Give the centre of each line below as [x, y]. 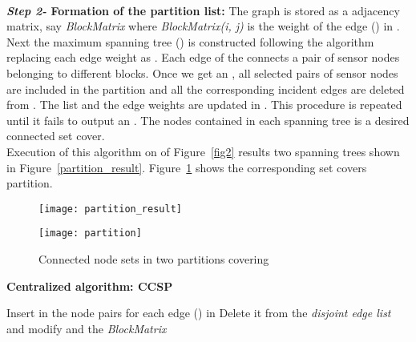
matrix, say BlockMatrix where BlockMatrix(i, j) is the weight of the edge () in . [203, 26]
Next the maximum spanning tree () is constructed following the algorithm [190, 41]
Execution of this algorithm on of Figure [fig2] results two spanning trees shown [203, 151]
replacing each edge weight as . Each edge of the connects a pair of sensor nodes [203, 57]
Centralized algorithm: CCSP [90, 286]
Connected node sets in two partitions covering [154, 259]
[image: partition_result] [110, 209]
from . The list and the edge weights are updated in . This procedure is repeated [204, 105]
